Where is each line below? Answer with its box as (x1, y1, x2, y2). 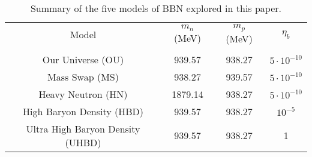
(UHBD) (65, 135, 101, 149)
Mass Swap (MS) (47, 69, 119, 84)
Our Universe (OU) (42, 52, 124, 66)
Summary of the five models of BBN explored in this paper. (30, 1, 282, 15)
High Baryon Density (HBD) (23, 104, 144, 118)
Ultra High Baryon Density (26, 121, 140, 136)
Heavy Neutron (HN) (38, 87, 128, 101)
